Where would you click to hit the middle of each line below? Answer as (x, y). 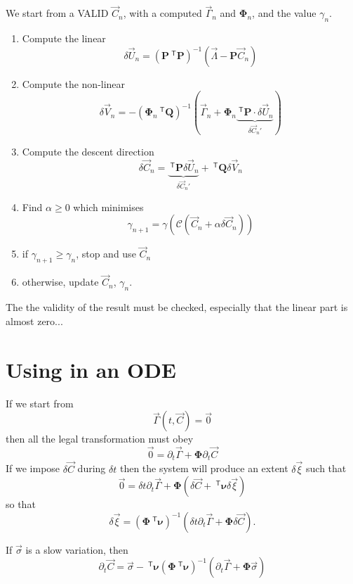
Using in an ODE (91, 369)
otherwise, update (60, 282)
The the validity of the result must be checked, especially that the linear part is (177, 307)
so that (21, 504)
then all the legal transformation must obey (100, 439)
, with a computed (162, 13)
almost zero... (34, 320)
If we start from (40, 403)
